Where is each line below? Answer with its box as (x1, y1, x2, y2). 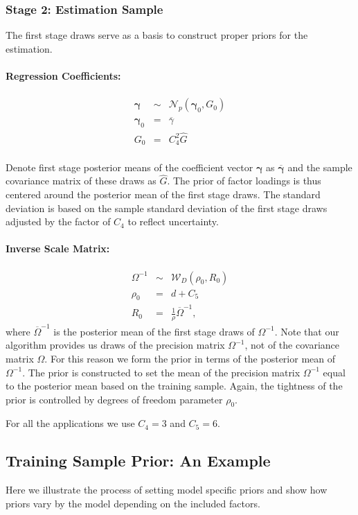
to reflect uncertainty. (127, 214, 219, 229)
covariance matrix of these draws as (6, 173, 156, 188)
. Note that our (274, 324, 339, 338)
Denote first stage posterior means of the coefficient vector (6, 159, 253, 174)
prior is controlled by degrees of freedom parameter (6, 392, 223, 406)
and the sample (287, 159, 352, 174)
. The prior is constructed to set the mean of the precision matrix (22, 365, 301, 379)
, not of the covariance (244, 338, 339, 352)
